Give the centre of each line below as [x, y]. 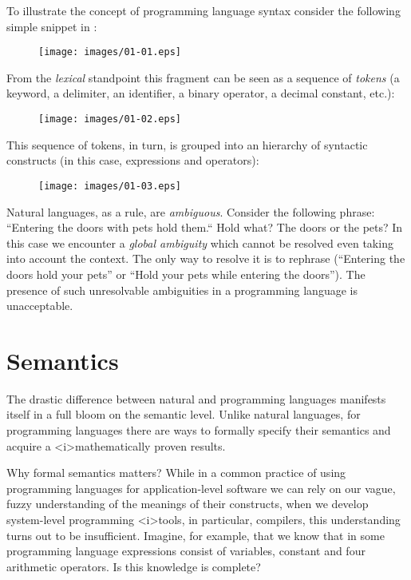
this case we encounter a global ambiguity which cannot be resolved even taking [200, 242]
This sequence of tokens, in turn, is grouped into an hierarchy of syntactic [187, 144]
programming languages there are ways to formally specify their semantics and [199, 430]
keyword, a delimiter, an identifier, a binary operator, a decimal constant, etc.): [201, 93]
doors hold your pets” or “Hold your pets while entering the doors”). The [186, 274]
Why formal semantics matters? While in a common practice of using [176, 473]
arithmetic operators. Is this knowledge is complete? [134, 566]
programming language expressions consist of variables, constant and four [186, 551]
